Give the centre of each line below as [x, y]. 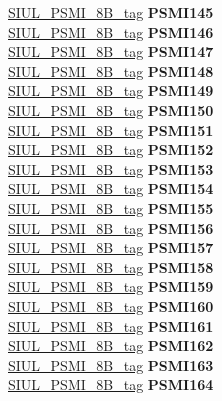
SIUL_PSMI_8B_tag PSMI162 [111, 345]
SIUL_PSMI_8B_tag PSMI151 [111, 129]
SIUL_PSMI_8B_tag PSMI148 [111, 70]
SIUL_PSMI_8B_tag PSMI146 [111, 31]
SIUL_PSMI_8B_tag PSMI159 [111, 286]
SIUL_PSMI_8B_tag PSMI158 [111, 266]
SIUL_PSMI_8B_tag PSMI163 [111, 364]
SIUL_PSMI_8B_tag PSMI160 [111, 305]
